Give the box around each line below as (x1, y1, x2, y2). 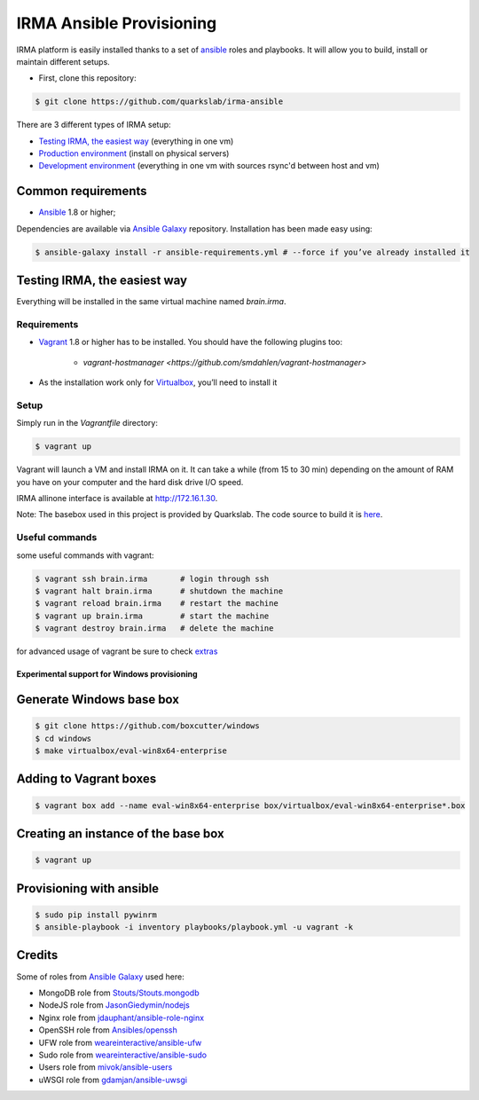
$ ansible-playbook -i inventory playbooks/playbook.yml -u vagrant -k (35, 923, 354, 932)
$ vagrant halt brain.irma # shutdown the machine (35, 585, 284, 596)
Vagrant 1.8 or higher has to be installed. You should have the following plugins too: (38, 337, 343, 348)
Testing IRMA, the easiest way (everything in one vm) (38, 136, 234, 146)
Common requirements (16, 184, 147, 199)
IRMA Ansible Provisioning (16, 13, 217, 33)
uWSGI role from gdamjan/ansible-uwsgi (38, 1074, 188, 1085)
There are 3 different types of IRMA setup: (16, 120, 172, 130)
